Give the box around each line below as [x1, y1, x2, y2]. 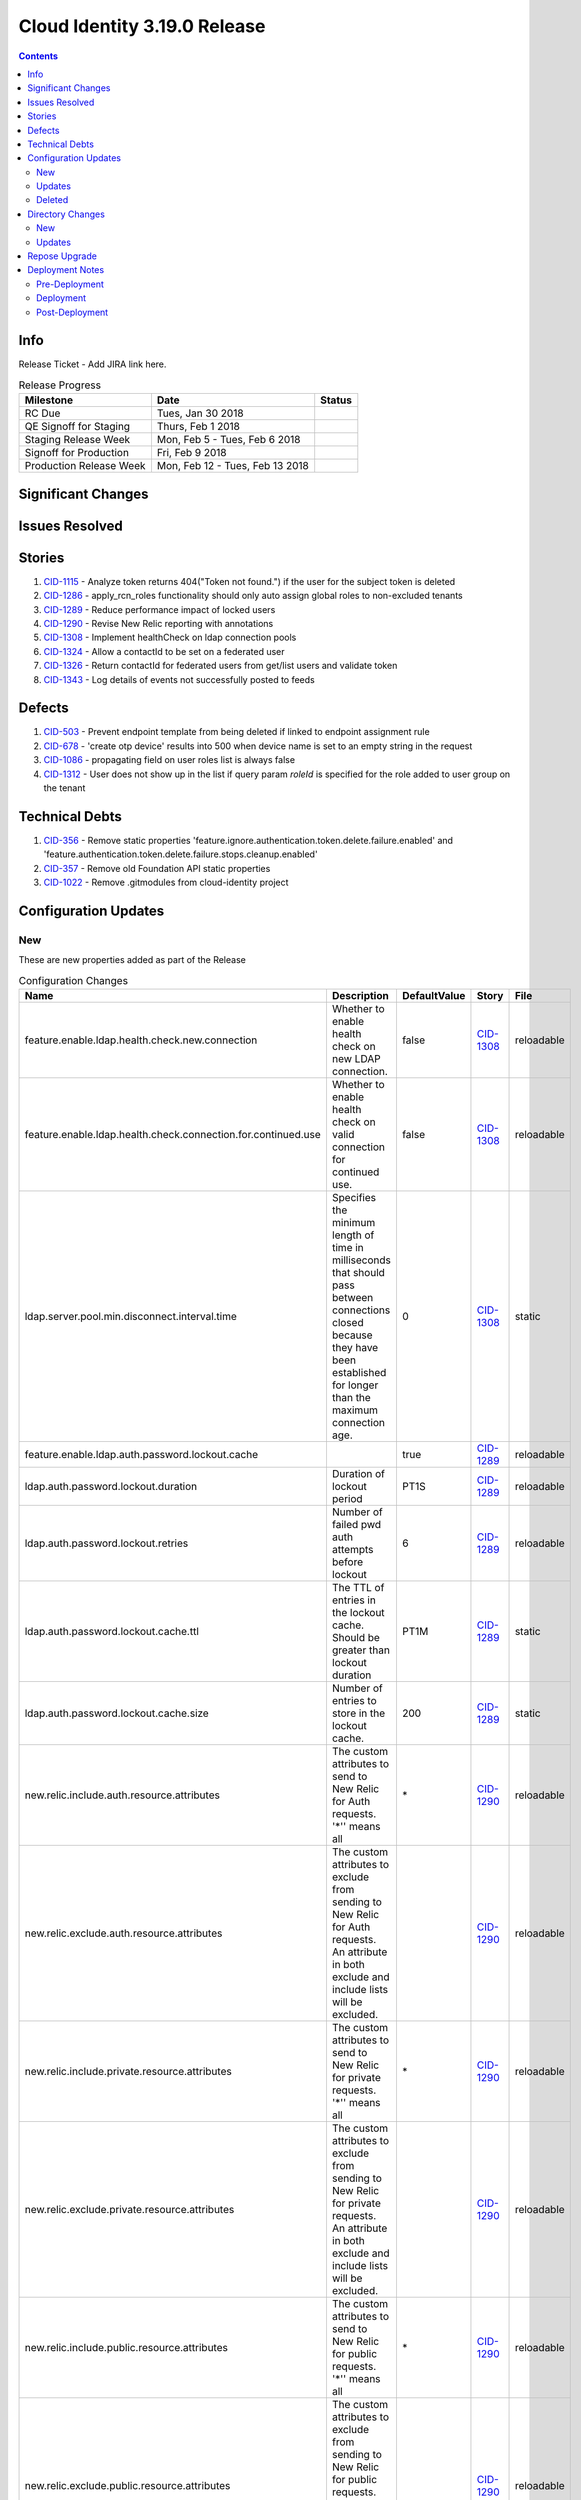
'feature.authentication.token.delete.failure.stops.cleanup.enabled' [43, 848, 319, 860]
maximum [331, 1403, 379, 1417]
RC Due [24, 406, 61, 420]
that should [331, 1266, 385, 1279]
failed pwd [331, 1518, 382, 1531]
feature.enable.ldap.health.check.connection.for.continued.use [24, 1128, 322, 1141]
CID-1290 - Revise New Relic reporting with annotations [43, 617, 274, 629]
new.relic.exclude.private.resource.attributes [24, 2203, 235, 2216]
